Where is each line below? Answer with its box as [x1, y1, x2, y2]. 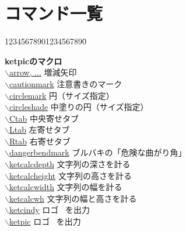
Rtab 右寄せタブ [9, 135, 71, 147]
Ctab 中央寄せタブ [9, 112, 79, 124]
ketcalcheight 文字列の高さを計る [9, 169, 132, 181]
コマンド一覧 [5, 1, 103, 25]
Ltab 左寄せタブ [9, 123, 70, 136]
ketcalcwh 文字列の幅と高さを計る [9, 192, 137, 204]
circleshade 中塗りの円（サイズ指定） [9, 101, 149, 113]
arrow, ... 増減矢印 [9, 66, 77, 78]
